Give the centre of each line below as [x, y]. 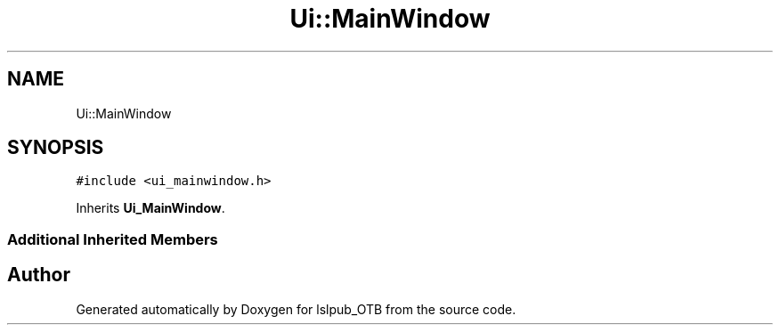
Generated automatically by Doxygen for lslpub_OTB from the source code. [296, 309]
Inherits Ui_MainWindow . [150, 208]
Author [39, 275]
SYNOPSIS [56, 148]
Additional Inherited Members [113, 239]
